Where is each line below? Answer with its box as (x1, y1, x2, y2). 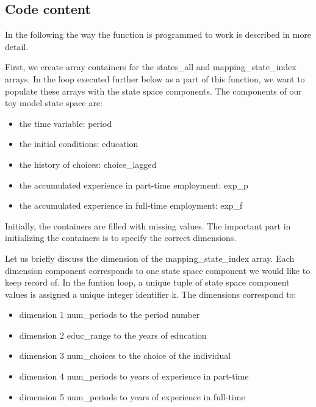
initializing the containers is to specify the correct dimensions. (5, 231, 237, 244)
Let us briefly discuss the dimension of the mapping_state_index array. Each (5, 251, 295, 264)
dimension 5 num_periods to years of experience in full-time (19, 390, 245, 403)
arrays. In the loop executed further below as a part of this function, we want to (5, 72, 305, 85)
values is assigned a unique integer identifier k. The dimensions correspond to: (5, 287, 296, 300)
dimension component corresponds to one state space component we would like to (5, 264, 311, 276)
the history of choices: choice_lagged (19, 157, 157, 170)
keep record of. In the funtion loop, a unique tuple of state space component (5, 276, 290, 289)
